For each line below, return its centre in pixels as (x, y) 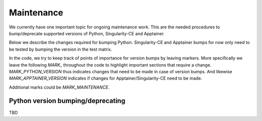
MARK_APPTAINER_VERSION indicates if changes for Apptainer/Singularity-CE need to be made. (106, 78)
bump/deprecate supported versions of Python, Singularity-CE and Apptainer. (87, 33)
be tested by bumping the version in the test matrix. (61, 49)
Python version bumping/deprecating (67, 101)
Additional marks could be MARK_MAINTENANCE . (59, 87)
